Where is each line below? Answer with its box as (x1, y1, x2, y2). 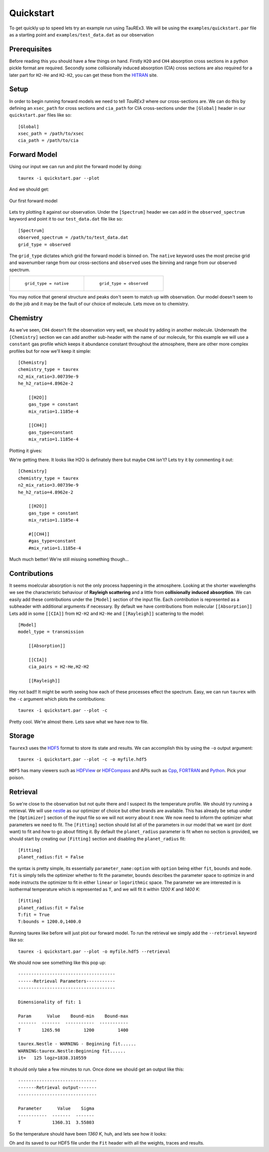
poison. (9, 774, 25, 781)
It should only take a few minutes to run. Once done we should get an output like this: (9, 1066, 184, 1072)
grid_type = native (24, 281, 69, 287)
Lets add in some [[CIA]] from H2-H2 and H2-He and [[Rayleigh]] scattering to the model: (9, 610, 204, 616)
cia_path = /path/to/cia (18, 138, 79, 143)
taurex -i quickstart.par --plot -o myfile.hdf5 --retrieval (18, 948, 170, 954)
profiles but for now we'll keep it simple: (9, 348, 92, 354)
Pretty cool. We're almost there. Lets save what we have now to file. (9, 719, 149, 725)
